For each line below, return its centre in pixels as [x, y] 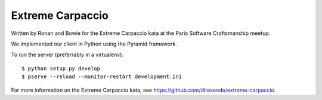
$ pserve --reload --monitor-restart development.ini [102, 77]
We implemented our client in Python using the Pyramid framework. [94, 44]
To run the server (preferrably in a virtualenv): [67, 55]
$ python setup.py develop [61, 68]
